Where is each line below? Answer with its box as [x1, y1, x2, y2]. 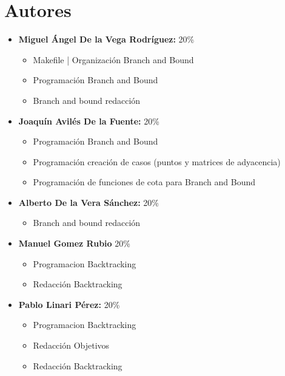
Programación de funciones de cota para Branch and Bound [33, 176, 255, 188]
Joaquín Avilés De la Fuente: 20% [18, 114, 159, 127]
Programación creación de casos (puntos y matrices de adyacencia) [33, 155, 281, 168]
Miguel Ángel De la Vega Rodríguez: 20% [18, 33, 195, 46]
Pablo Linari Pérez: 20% [18, 298, 120, 310]
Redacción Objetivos [33, 339, 110, 352]
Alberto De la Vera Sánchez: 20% [18, 196, 159, 208]
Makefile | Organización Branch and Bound [33, 53, 194, 66]
